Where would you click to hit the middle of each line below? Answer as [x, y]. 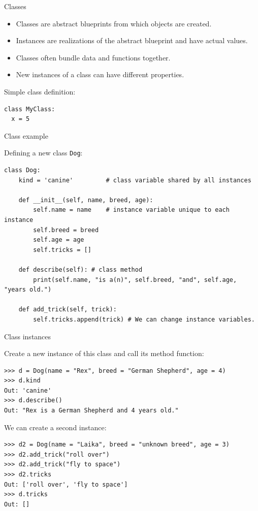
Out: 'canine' [28, 390]
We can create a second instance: [55, 427]
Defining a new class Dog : [43, 153]
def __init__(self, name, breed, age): [86, 200]
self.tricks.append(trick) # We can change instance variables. [144, 319]
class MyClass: [30, 109]
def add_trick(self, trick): [68, 310]
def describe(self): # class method [80, 269]
